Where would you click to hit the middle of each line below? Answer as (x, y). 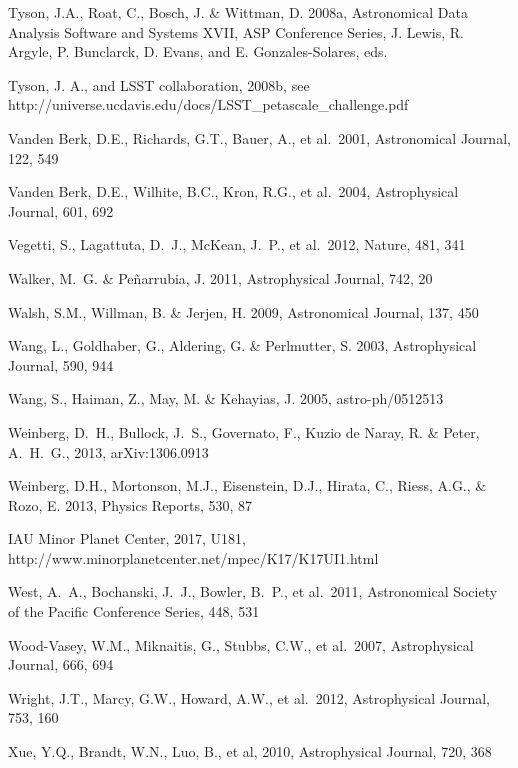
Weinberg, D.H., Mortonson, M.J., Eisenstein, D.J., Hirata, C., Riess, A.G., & (247, 485)
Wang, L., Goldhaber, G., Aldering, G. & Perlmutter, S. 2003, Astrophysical (242, 345)
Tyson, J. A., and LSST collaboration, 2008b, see (159, 84)
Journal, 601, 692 (61, 210)
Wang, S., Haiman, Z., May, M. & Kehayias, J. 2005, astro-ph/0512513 (226, 398)
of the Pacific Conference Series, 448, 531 (134, 611)
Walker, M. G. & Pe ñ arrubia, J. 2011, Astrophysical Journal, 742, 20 (220, 277)
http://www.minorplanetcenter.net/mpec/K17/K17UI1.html (193, 557)
